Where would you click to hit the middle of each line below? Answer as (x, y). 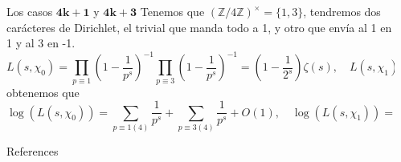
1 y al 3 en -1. (41, 43)
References (33, 151)
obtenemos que (43, 92)
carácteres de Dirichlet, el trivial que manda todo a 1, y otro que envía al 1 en (199, 27)
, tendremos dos (342, 11)
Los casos (30, 11)
